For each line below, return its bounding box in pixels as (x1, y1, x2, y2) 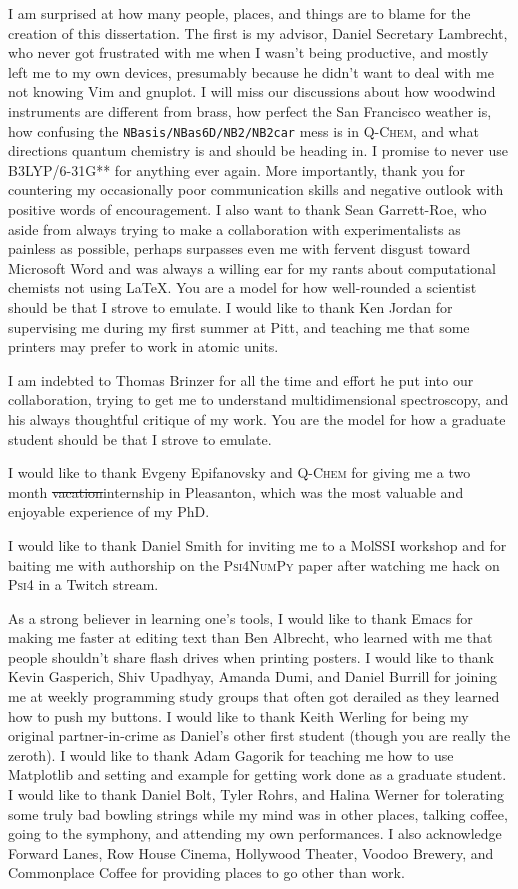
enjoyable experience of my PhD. (8, 501, 210, 522)
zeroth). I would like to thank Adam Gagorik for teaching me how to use (8, 744, 454, 765)
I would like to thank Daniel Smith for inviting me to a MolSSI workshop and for (8, 534, 507, 555)
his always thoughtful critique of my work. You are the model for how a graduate (8, 408, 506, 429)
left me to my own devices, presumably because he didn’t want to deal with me (8, 61, 494, 82)
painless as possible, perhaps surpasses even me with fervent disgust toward (8, 238, 471, 259)
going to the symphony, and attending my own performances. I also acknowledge (8, 823, 502, 844)
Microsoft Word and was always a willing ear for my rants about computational (8, 257, 496, 278)
